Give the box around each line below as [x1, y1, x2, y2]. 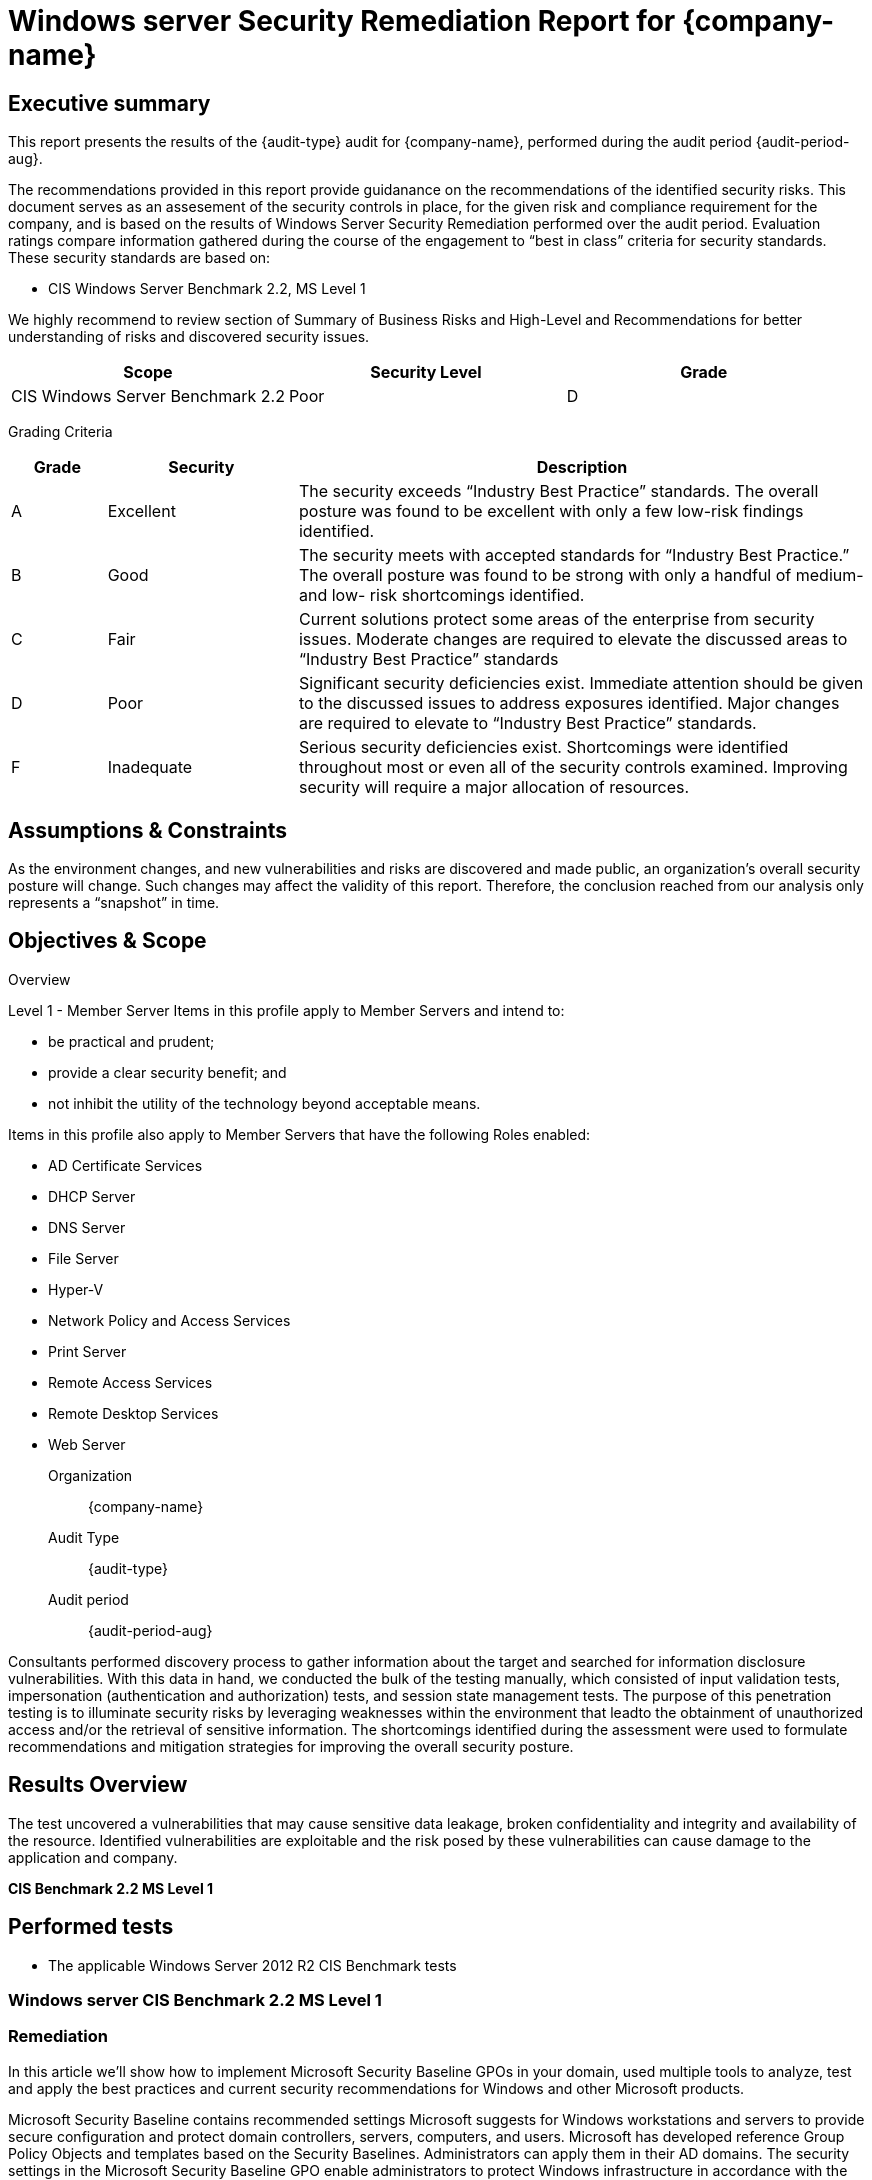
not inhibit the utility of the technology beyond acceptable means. [48, 1094, 481, 1112]
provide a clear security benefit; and [48, 1063, 287, 1081]
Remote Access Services [48, 1373, 213, 1391]
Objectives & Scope [8, 928, 207, 954]
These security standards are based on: [8, 249, 271, 267]
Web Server [48, 1435, 126, 1453]
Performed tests [8, 1914, 174, 1940]
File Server [48, 1249, 119, 1267]
